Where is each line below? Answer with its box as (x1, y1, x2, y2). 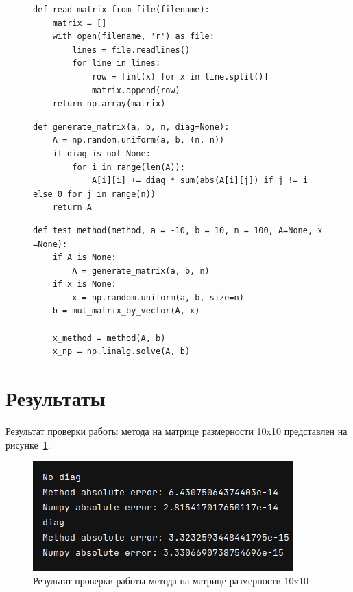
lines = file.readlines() (72, 45, 191, 55)
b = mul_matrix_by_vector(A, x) (52, 306, 200, 316)
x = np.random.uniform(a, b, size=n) (72, 292, 244, 303)
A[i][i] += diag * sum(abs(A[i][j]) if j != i (91, 176, 308, 186)
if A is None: (52, 252, 117, 263)
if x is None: (52, 279, 117, 289)
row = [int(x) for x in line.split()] (91, 71, 269, 82)
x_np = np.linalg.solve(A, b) (52, 346, 191, 357)
